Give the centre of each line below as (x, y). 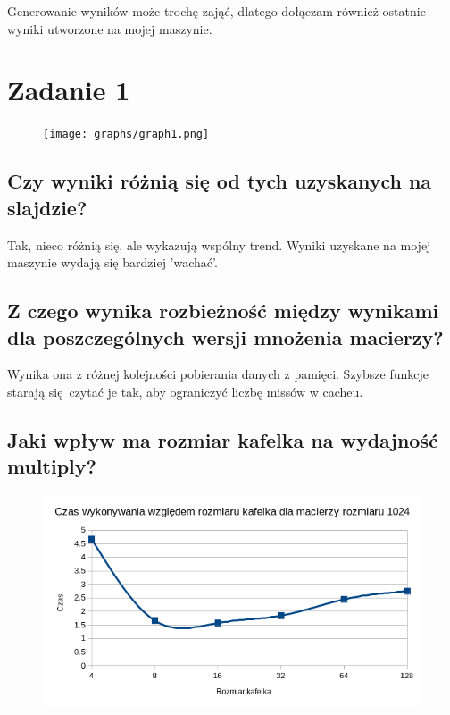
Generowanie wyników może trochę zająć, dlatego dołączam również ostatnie (217, 11)
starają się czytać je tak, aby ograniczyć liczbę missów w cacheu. (185, 391)
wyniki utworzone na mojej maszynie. (110, 28)
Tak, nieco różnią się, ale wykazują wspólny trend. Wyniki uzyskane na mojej (219, 244)
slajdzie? (47, 207)
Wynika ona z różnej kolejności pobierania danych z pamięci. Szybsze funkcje (218, 374)
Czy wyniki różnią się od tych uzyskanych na (220, 181)
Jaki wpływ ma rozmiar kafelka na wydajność (223, 439)
